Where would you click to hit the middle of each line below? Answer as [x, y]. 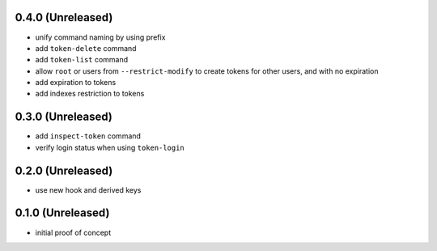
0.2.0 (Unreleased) [64, 170]
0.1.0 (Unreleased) [62, 213]
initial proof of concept [73, 232]
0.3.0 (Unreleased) [64, 117]
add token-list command [82, 60]
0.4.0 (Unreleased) [64, 17]
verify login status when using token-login [110, 147]
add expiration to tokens [76, 83]
